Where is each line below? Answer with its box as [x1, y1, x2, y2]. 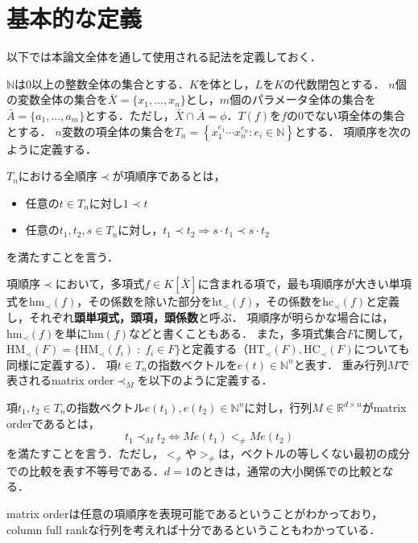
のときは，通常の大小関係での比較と [190, 462, 383, 479]
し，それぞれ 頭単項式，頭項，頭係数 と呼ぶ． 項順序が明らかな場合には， [6, 309, 394, 326]
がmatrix [362, 399, 407, 416]
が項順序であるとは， [112, 167, 226, 184]
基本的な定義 [6, 2, 143, 35]
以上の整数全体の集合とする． [31, 75, 189, 92]
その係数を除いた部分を [88, 293, 213, 310]
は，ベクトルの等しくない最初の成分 [218, 445, 411, 462]
